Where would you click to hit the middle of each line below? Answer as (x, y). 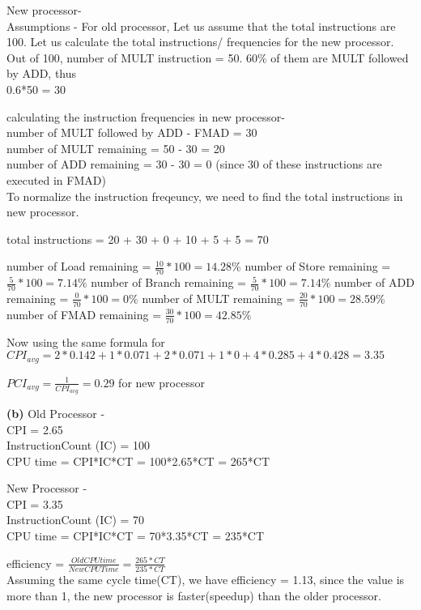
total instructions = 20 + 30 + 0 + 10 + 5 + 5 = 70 (138, 239)
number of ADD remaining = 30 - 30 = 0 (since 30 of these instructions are (194, 164)
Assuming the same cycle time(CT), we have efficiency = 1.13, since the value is (206, 579)
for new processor (162, 382)
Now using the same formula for (86, 341)
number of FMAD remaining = (84, 314)
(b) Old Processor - (56, 413)
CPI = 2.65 (35, 429)
